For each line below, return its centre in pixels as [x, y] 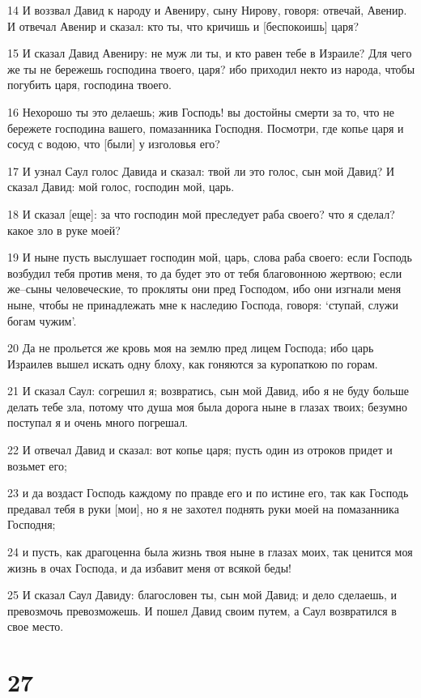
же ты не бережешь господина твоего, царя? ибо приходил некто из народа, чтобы [211, 68]
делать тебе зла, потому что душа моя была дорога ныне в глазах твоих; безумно [208, 406]
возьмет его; [37, 465]
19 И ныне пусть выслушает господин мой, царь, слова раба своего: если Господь [210, 257]
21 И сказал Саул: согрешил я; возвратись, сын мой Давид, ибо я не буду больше [208, 391]
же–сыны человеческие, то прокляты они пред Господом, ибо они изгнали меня [204, 289]
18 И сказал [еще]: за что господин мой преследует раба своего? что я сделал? [201, 213]
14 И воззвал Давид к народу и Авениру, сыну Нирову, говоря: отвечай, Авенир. [207, 10]
